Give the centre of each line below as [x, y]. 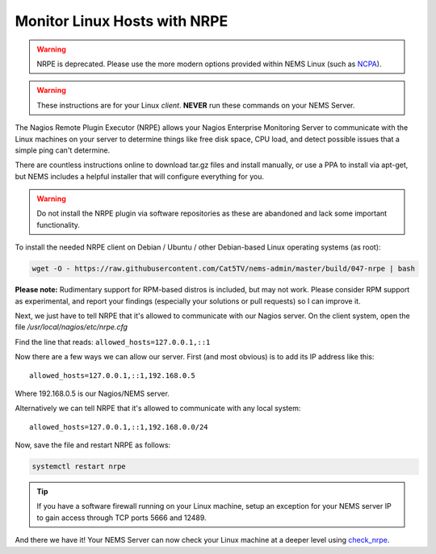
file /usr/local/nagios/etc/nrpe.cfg [71, 327]
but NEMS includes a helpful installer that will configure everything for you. [139, 176]
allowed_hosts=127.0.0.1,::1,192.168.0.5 [112, 375]
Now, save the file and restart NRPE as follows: [93, 445]
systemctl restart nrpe [79, 467]
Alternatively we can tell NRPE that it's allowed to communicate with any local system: [158, 409]
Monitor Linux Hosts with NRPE [122, 21]
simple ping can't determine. [63, 150]
